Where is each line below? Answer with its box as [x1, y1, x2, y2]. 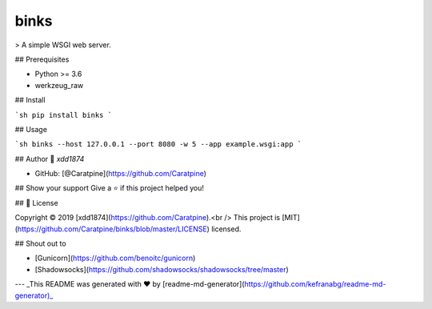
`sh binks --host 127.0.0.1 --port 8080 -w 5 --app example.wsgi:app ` [14, 140, 302, 149]
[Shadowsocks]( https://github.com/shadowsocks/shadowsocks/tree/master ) [34, 264, 290, 274]
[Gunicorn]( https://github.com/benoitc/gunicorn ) [34, 253, 196, 263]
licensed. [210, 224, 242, 234]
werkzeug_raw [34, 80, 84, 90]
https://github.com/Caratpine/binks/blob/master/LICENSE [17, 224, 207, 234]
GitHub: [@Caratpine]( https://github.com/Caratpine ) [34, 169, 207, 179]
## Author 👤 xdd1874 [14, 154, 85, 163]
